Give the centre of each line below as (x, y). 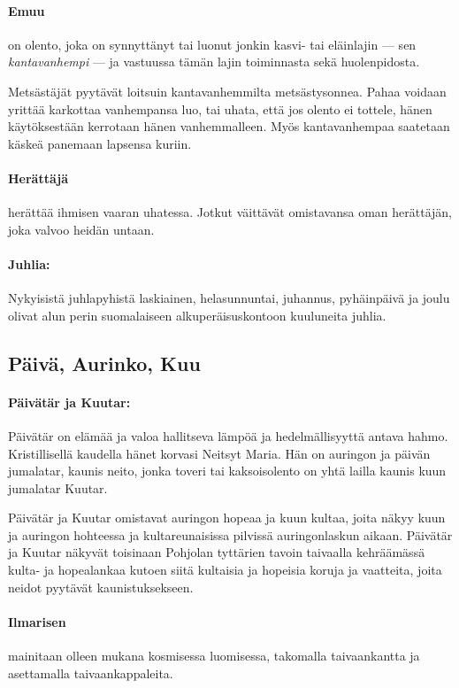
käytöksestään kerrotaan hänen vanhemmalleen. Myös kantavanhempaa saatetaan (229, 126)
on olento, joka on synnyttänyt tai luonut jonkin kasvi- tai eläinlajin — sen (212, 44)
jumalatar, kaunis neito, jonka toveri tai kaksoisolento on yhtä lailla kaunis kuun (227, 471)
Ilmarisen (37, 621)
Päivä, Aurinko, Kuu (104, 363)
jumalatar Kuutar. (58, 487)
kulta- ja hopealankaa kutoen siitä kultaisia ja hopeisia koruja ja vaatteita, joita (225, 570)
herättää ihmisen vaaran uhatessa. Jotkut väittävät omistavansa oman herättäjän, (230, 212)
